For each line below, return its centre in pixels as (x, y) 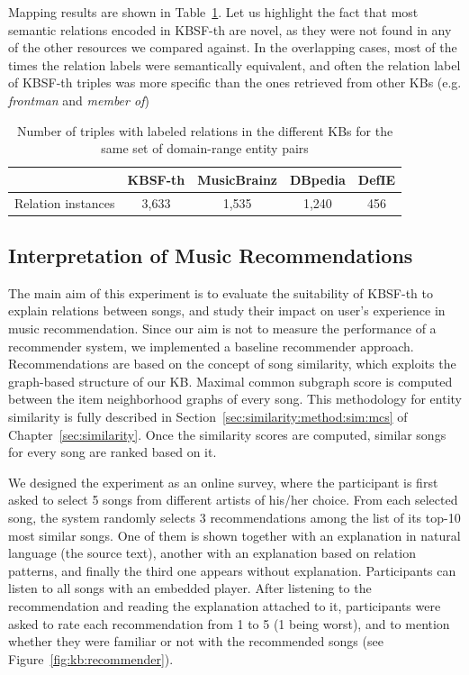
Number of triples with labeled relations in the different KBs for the (205, 130)
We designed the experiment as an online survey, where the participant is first (223, 482)
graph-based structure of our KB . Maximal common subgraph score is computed (230, 381)
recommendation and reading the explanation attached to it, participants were (225, 605)
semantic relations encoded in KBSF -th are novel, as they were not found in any (230, 29)
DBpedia (318, 179)
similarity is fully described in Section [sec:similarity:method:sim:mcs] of (208, 417)
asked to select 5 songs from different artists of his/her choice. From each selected (233, 500)
